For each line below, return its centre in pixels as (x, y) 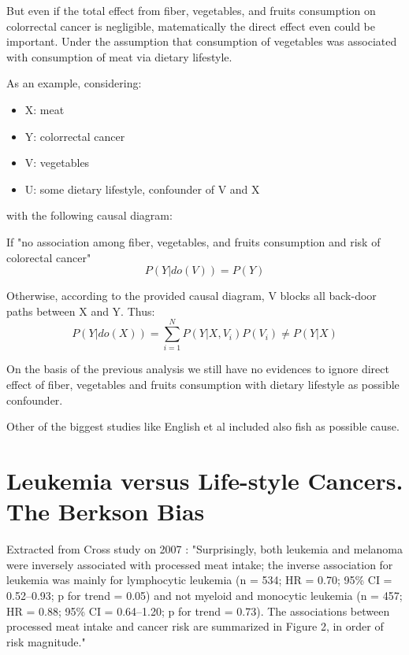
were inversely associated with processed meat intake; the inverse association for (200, 564)
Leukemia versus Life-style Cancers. (205, 480)
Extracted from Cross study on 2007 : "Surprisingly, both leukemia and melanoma (204, 549)
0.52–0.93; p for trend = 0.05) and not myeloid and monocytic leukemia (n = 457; (204, 595)
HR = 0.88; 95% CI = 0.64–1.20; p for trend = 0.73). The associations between (198, 611)
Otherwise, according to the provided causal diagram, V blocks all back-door (191, 296)
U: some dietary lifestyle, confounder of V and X (142, 189)
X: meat (45, 109)
